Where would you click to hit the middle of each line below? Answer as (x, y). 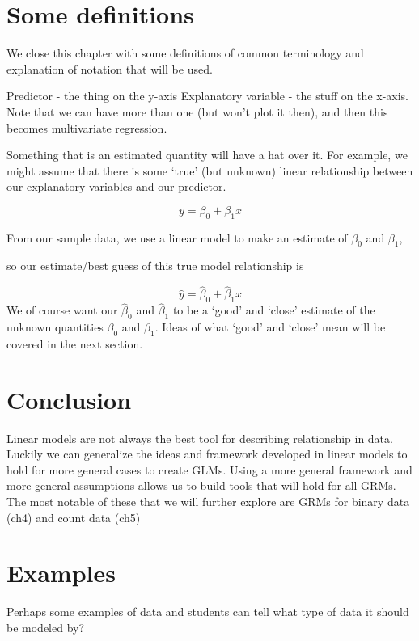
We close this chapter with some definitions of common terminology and (185, 53)
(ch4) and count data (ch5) (74, 517)
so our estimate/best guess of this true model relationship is (155, 266)
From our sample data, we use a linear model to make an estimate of (177, 237)
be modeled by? (46, 627)
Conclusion (69, 399)
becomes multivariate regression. (87, 127)
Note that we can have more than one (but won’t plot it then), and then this (197, 111)
